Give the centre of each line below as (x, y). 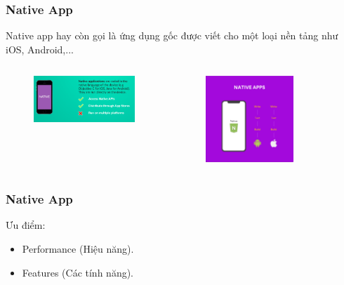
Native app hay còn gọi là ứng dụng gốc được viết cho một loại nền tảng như (172, 35)
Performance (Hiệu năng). (78, 249)
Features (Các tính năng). (78, 272)
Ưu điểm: (26, 225)
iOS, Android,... (40, 49)
